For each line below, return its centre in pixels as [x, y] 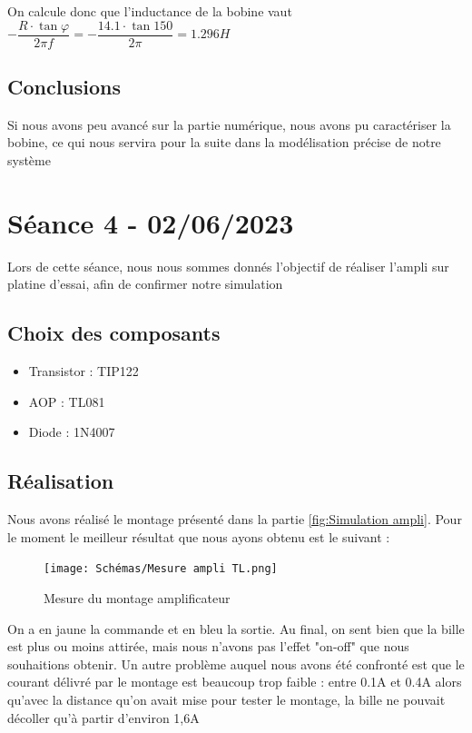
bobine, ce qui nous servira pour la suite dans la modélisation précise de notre [224, 142]
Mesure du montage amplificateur [137, 597]
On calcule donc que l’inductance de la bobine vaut [150, 11]
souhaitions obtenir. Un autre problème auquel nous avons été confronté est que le [236, 664]
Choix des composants [114, 333]
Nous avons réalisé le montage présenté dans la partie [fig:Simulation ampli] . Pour [235, 519]
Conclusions [64, 87]
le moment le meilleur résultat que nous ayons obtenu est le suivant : [199, 536]
